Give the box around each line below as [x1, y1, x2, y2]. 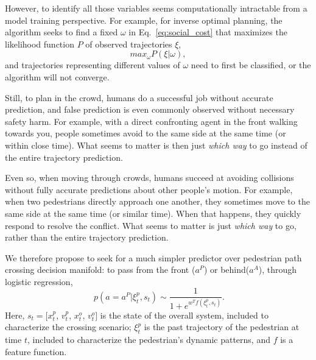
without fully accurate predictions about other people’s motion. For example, [5, 183, 293, 196]
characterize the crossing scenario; [5, 320, 132, 333]
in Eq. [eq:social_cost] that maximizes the [128, 26, 287, 38]
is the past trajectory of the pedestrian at [144, 320, 300, 333]
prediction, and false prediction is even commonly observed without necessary [5, 103, 295, 116]
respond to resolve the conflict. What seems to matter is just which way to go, [5, 219, 297, 231]
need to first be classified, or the [191, 58, 311, 71]
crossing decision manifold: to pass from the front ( [5, 263, 195, 276]
